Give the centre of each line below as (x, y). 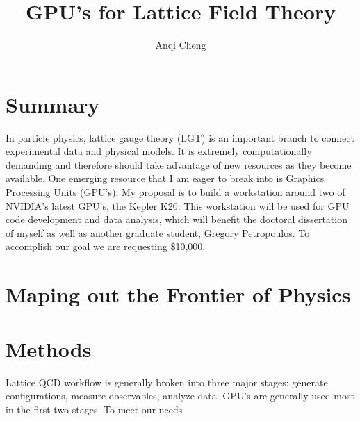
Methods (49, 348)
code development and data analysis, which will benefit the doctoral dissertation (177, 219)
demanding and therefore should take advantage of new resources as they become (179, 164)
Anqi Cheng (181, 45)
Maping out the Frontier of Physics (178, 294)
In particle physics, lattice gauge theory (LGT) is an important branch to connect (180, 137)
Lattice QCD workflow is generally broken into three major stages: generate (167, 382)
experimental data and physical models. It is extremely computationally (159, 151)
